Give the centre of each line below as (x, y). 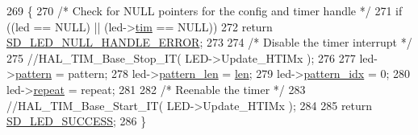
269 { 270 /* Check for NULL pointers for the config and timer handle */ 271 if (205, 10)
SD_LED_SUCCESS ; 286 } (77, 121)
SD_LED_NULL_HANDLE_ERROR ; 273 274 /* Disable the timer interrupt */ (209, 42)
